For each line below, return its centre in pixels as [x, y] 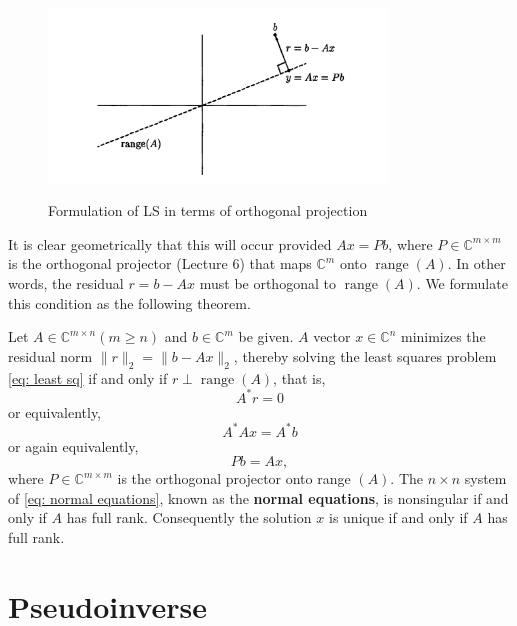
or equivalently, [55, 411]
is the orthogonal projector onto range [234, 478]
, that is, [299, 377]
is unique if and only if [398, 517]
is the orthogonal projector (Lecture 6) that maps [160, 263]
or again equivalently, [73, 445]
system [485, 478]
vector [332, 336]
